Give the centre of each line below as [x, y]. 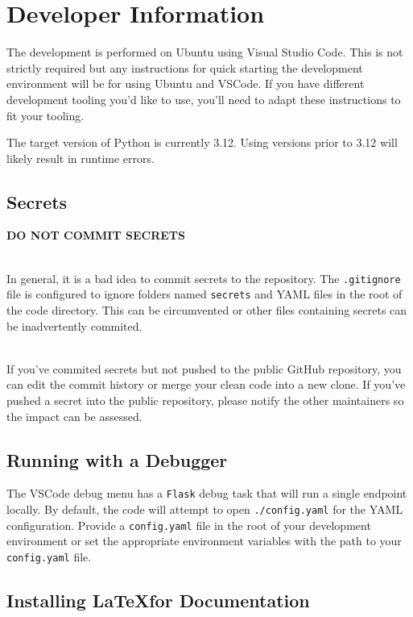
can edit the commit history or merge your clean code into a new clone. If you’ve [206, 384]
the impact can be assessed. [74, 416]
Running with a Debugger [117, 459]
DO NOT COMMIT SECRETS [96, 235]
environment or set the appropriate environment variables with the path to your [204, 541]
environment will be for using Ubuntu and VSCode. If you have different [186, 83]
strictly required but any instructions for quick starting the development [185, 67]
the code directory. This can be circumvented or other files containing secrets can [207, 309]
